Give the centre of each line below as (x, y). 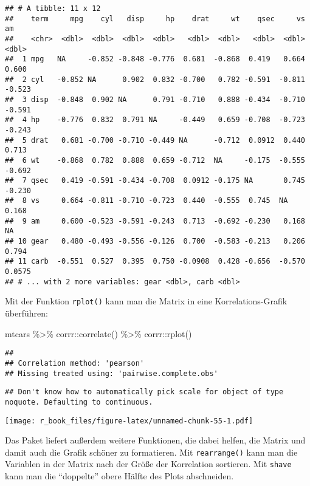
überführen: (26, 313)
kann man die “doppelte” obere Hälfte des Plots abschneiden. (119, 476)
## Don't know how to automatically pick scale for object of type (144, 392)
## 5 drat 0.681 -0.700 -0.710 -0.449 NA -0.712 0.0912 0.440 (155, 140)
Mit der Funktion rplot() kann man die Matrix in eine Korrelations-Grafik (146, 301)
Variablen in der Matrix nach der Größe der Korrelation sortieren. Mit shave (148, 464)
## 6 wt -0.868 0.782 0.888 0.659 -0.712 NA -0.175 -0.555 (155, 160)
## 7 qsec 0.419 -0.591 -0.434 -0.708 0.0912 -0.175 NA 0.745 (155, 181)
